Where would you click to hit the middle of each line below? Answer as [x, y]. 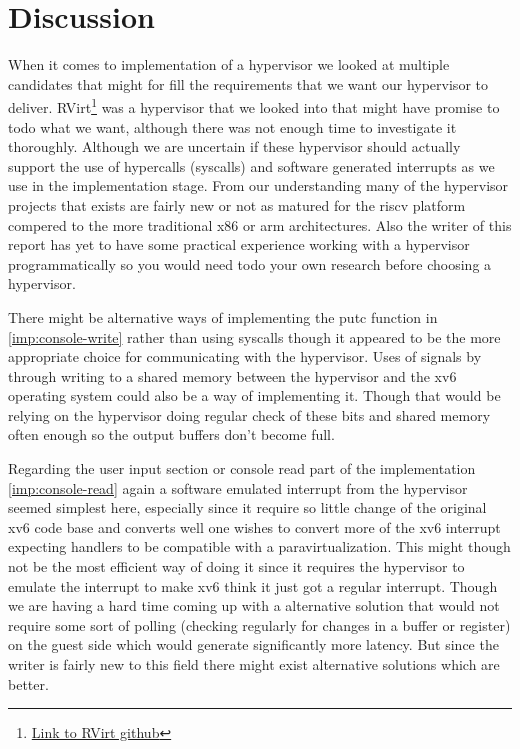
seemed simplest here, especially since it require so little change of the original [247, 507]
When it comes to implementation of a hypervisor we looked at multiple [229, 64]
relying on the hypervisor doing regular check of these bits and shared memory [249, 414]
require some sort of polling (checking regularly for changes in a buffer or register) [259, 624]
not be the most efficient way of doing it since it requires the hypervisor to [236, 566]
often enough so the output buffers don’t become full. [171, 434]
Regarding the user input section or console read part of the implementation [242, 468]
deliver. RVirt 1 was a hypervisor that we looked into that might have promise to [254, 105]
